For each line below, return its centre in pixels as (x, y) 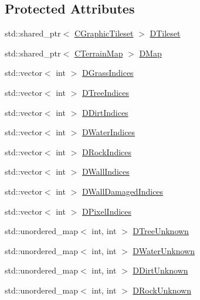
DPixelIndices (107, 211)
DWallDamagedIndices (123, 191)
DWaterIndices (109, 132)
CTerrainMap (99, 53)
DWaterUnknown (164, 250)
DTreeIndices (105, 92)
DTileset (165, 33)
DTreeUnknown (161, 231)
